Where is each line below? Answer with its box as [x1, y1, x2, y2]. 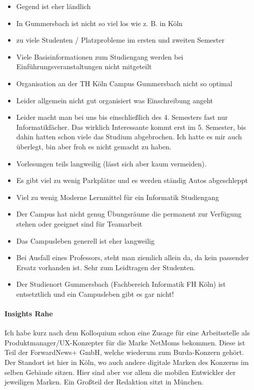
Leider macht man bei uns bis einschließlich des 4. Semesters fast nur [16, 112, 228, 122]
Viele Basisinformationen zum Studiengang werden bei [16, 51, 183, 62]
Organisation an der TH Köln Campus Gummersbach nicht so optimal [16, 78, 232, 88]
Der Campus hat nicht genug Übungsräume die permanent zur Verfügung [16, 209, 241, 219]
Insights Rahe [4, 308, 53, 319]
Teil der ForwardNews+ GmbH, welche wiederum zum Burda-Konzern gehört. [4, 347, 244, 357]
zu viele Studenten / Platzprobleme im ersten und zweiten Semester [16, 35, 224, 45]
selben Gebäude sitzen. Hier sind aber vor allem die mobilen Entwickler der [4, 366, 236, 377]
